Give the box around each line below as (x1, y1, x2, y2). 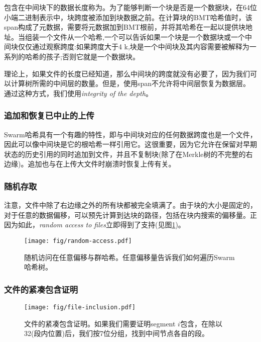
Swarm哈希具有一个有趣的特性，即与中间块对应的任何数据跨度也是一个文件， (4, 129, 257, 139)
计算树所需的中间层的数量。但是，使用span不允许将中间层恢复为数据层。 (11, 78, 250, 89)
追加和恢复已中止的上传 (4, 109, 94, 122)
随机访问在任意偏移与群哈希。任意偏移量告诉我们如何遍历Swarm (24, 251, 235, 262)
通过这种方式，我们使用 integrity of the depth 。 (4, 88, 153, 98)
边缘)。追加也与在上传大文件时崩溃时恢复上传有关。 (4, 158, 176, 169)
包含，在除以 (180, 318, 222, 328)
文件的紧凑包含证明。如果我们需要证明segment (24, 318, 176, 328)
